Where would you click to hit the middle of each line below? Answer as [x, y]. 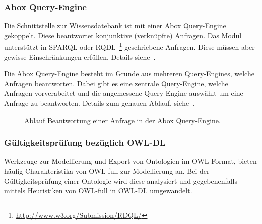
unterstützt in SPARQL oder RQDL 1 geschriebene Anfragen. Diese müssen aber [129, 46]
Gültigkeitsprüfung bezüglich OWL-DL [85, 142]
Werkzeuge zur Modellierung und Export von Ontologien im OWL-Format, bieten [130, 161]
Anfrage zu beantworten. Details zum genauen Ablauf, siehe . [100, 103]
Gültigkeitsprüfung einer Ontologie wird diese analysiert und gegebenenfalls [121, 181]
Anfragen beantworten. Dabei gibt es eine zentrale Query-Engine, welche [116, 83]
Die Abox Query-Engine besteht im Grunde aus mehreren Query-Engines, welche [129, 74]
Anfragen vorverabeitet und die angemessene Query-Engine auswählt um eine [124, 93]
